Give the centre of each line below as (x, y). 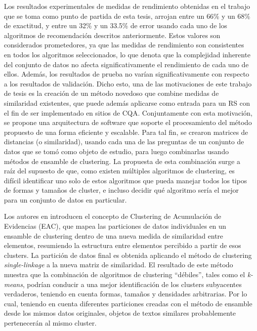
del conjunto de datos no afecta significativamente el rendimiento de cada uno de (126, 64)
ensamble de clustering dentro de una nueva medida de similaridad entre (114, 235)
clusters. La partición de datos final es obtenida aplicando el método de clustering (128, 255)
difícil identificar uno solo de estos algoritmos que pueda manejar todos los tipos (126, 180)
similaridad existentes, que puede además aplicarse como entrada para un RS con (127, 103)
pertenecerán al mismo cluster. (50, 323)
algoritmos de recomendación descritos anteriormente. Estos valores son (112, 35)
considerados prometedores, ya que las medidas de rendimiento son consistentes (124, 45)
